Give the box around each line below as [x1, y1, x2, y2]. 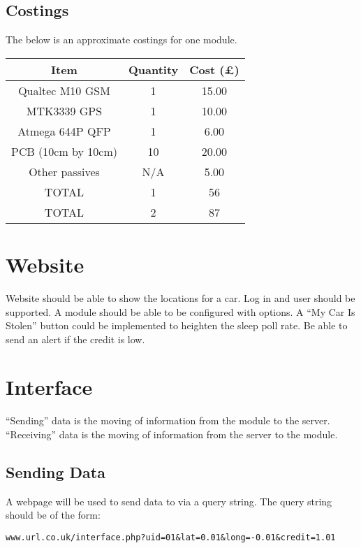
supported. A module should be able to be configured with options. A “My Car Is [6, 304, 355, 319]
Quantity [128, 61, 179, 78]
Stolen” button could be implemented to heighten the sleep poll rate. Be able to [6, 318, 348, 333]
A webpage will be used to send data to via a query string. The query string [6, 493, 332, 508]
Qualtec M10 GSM [18, 82, 110, 99]
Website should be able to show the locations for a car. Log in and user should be [6, 290, 355, 305]
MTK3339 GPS [26, 102, 103, 119]
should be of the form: [6, 507, 101, 522]
